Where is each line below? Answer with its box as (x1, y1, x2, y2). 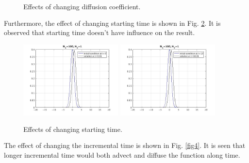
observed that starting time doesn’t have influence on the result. (4, 27, 195, 37)
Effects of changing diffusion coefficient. (23, 1, 141, 11)
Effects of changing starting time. (23, 124, 122, 134)
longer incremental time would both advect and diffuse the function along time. (4, 149, 240, 160)
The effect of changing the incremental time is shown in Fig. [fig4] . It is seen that (4, 140, 246, 150)
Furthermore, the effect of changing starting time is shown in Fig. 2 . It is (4, 18, 221, 28)
